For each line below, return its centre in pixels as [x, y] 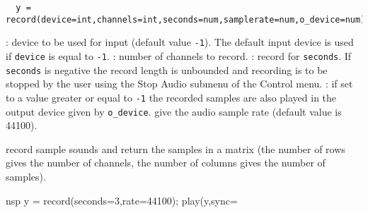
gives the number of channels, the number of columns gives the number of [166, 163]
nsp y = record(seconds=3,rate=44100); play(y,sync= [122, 200]
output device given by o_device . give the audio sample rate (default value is [174, 111]
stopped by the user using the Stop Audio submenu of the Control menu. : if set [179, 84]
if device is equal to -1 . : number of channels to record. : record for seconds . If [179, 55]
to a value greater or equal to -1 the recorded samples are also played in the [171, 97]
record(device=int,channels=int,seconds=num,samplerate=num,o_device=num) [186, 19]
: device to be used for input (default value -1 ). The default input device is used [180, 42]
